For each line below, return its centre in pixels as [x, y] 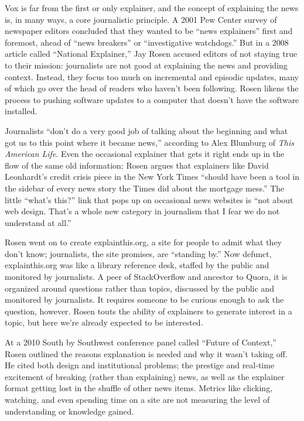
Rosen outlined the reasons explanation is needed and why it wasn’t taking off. [146, 353]
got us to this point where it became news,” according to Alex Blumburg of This [149, 142]
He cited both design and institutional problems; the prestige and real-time [140, 365]
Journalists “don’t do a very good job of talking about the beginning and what [146, 130]
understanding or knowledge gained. [69, 411]
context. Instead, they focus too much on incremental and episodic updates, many [152, 76]
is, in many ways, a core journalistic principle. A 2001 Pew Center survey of [141, 19]
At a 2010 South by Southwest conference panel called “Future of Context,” [141, 342]
